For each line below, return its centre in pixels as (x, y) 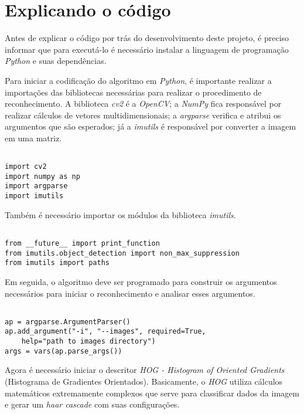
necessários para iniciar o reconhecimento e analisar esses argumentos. (130, 293)
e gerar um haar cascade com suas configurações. (92, 404)
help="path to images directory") (88, 342)
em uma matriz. (33, 138)
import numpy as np (42, 176)
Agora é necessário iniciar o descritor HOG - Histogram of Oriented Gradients (145, 370)
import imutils (34, 196)
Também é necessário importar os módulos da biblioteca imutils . (120, 214)
